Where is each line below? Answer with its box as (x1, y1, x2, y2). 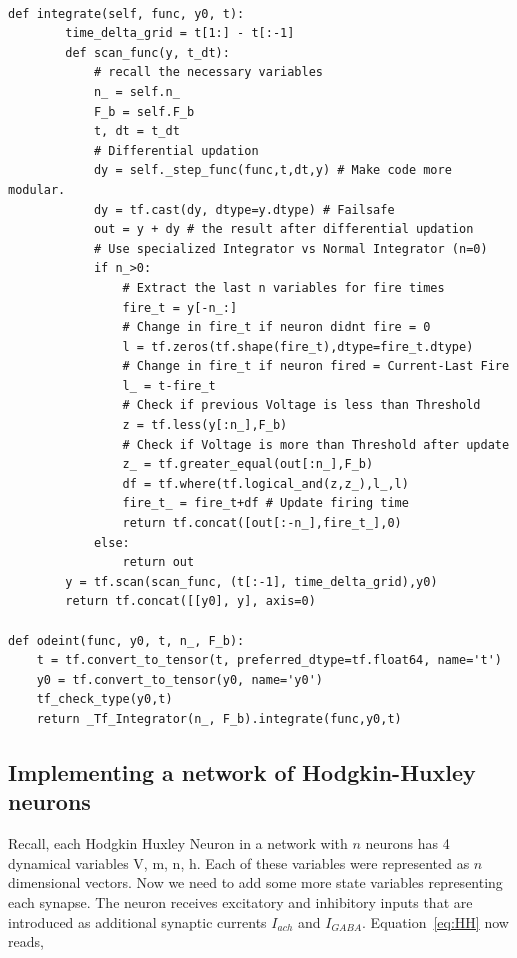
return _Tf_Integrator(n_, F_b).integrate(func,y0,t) (36, 711, 402, 726)
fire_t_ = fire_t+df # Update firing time (122, 496, 409, 511)
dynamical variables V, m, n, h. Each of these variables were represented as (8, 852, 470, 873)
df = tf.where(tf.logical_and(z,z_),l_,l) (122, 476, 409, 491)
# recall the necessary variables (93, 65, 323, 80)
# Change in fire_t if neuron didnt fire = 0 (122, 320, 431, 335)
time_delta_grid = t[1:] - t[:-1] (65, 26, 295, 41)
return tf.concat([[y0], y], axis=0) (65, 594, 316, 609)
